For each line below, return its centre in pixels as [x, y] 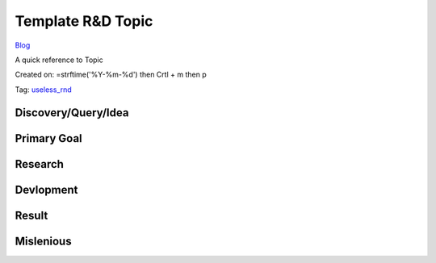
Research [40, 164]
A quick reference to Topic [59, 60]
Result [31, 215]
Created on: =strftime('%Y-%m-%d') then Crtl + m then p [111, 75]
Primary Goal [48, 138]
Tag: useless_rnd [43, 90]
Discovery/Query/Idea [72, 113]
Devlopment [46, 190]
